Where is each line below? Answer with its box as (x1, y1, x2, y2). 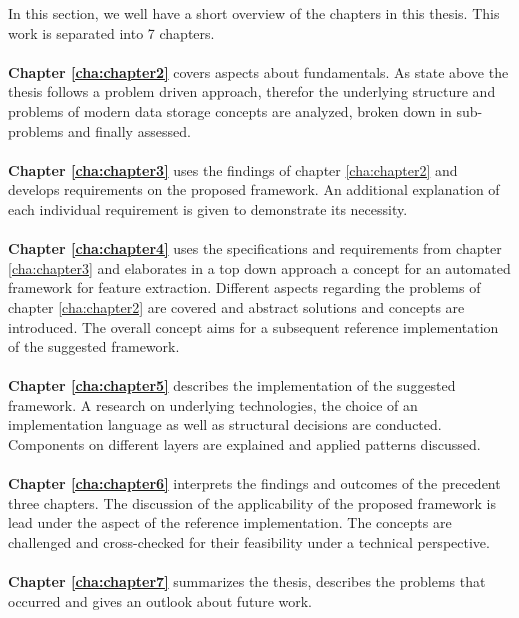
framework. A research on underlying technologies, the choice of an (8, 394, 418, 415)
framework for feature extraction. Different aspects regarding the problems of (8, 277, 481, 298)
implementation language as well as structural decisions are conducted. (8, 414, 442, 435)
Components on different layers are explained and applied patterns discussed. (8, 434, 481, 455)
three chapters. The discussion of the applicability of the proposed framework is (8, 492, 496, 513)
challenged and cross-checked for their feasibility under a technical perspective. (8, 532, 490, 553)
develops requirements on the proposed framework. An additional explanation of (8, 179, 500, 200)
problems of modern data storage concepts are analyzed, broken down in (8, 100, 452, 121)
